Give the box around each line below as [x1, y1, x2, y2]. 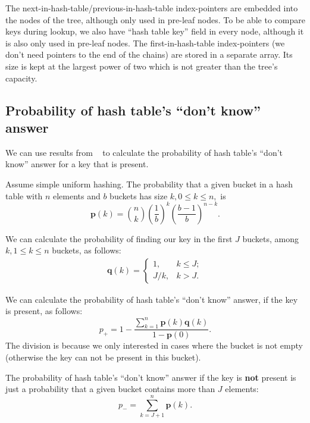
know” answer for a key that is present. [5, 158, 149, 170]
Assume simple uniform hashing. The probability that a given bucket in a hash [5, 177, 293, 190]
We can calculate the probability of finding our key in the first [5, 232, 233, 245]
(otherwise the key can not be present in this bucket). [5, 350, 201, 363]
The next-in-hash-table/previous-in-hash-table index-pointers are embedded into [5, 2, 298, 14]
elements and [52, 189, 101, 202]
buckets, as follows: [52, 244, 121, 256]
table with [5, 189, 43, 202]
